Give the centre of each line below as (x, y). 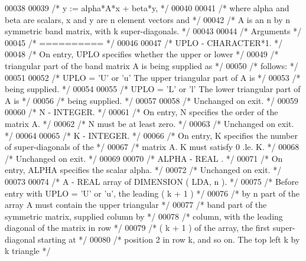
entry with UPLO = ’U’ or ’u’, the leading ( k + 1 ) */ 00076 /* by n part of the (152, 193)
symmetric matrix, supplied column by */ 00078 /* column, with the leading (144, 216)
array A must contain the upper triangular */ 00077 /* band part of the (136, 205)
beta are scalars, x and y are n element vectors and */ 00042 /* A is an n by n (148, 19)
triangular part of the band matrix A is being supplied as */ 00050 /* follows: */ (152, 65)
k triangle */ (28, 251)
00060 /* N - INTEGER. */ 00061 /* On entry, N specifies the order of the (141, 112)
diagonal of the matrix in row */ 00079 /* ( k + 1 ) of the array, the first (138, 228)
